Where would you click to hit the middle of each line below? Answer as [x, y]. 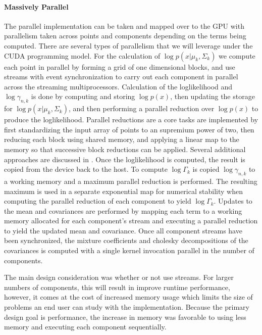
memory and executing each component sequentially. [85, 327]
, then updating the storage [213, 96]
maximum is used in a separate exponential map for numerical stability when [123, 191]
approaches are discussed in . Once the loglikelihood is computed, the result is [125, 159]
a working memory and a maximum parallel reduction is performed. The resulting [131, 181]
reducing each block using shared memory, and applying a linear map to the [122, 139]
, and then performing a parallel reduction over [141, 108]
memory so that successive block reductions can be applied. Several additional [125, 149]
